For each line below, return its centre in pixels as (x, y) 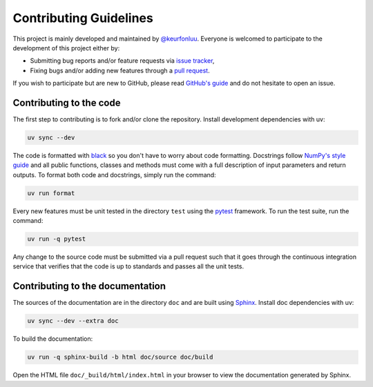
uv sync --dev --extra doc (73, 321)
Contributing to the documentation (89, 286)
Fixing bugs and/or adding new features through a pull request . (120, 70)
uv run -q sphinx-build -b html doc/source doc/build (120, 357)
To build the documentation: (53, 339)
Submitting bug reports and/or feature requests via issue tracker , (122, 61)
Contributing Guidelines (83, 18)
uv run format (51, 193)
